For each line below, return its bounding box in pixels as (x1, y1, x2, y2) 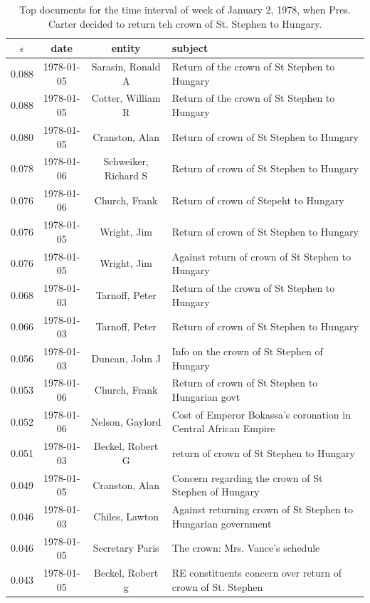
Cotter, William (91, 90, 161, 105)
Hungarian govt (171, 389, 240, 404)
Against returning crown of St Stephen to (171, 502, 353, 517)
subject (171, 41, 208, 56)
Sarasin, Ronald (91, 59, 161, 74)
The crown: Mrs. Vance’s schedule (171, 540, 320, 555)
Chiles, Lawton (93, 508, 159, 523)
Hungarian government (171, 515, 272, 530)
